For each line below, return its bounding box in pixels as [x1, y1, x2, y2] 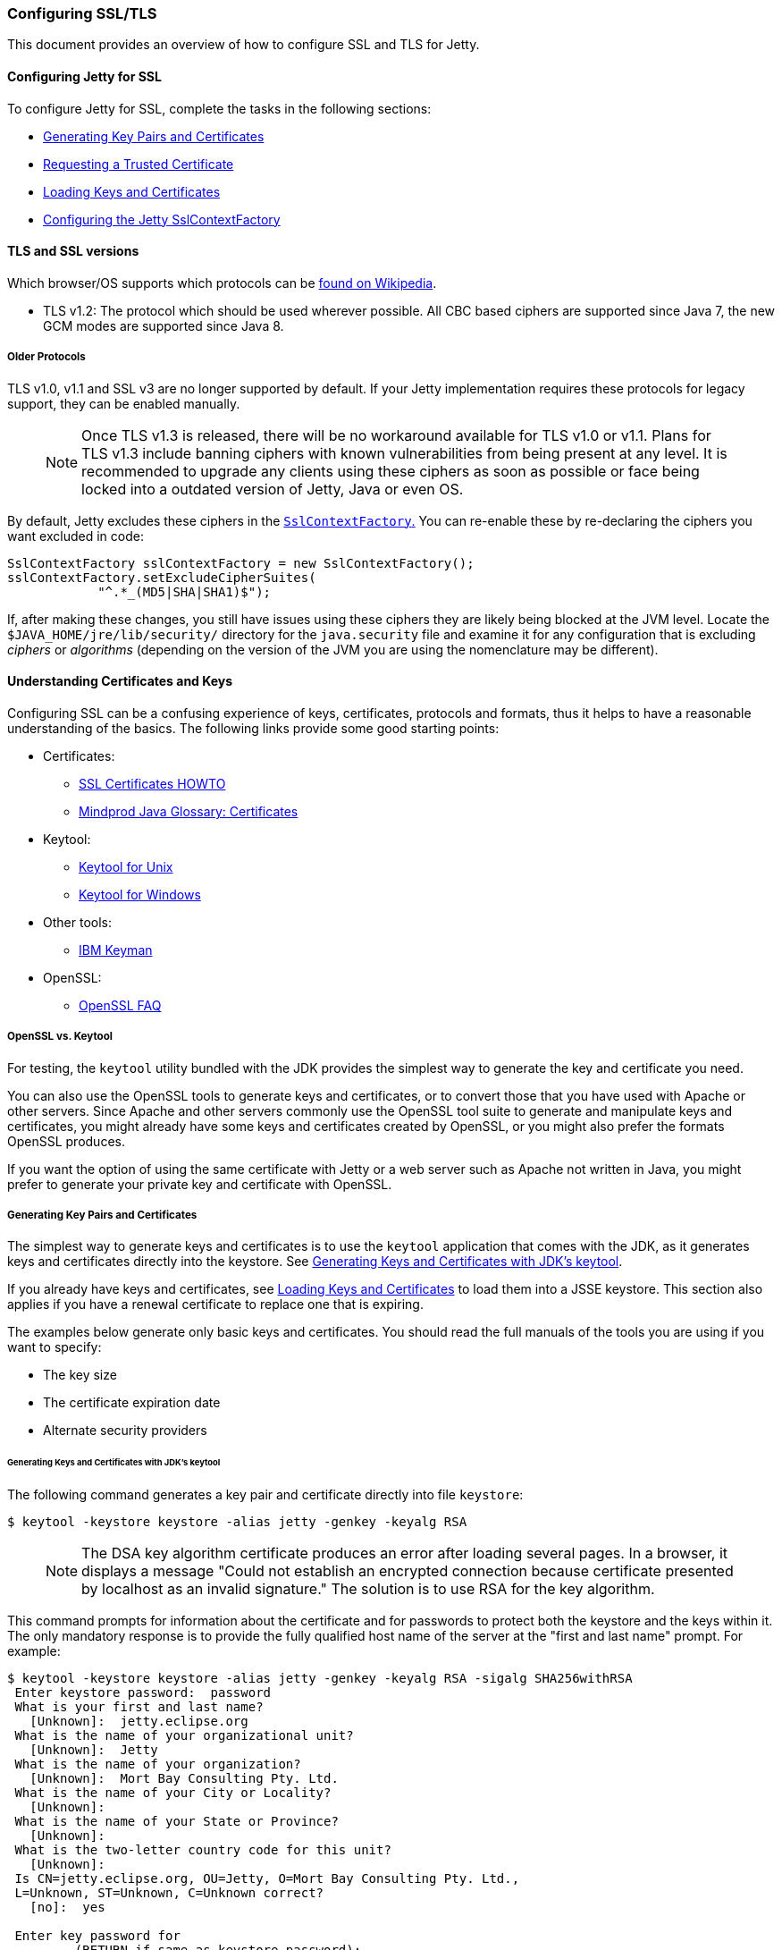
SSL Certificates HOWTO [79, 775, 226, 791]
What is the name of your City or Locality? [14, 1785, 332, 1801]
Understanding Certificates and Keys [7, 673, 233, 689]
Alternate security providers [43, 1422, 207, 1439]
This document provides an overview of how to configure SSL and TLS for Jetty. [7, 37, 480, 53]
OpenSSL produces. [7, 1133, 125, 1149]
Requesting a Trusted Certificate [43, 156, 234, 172]
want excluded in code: [7, 528, 144, 544]
